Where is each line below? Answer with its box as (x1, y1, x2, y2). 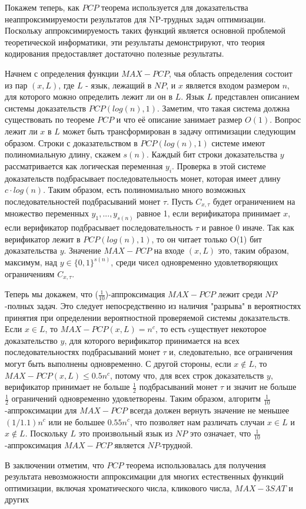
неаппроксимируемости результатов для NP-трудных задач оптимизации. (5, 12, 266, 25)
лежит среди (218, 288, 262, 300)
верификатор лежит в (5, 232, 81, 245)
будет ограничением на (212, 195, 295, 207)
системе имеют (211, 136, 265, 149)
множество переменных (5, 207, 89, 219)
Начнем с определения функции (5, 67, 119, 79)
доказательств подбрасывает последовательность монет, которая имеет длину (5, 172, 281, 184)
